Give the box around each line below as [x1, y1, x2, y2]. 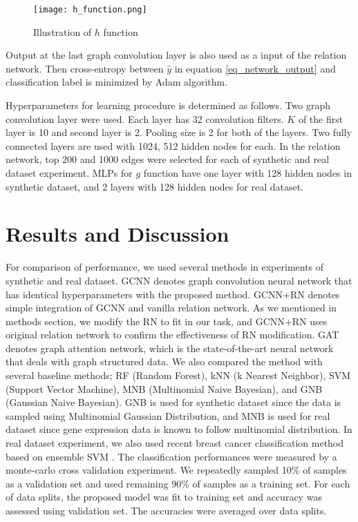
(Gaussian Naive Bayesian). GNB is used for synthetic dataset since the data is [6, 395, 341, 409]
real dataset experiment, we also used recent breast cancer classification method [6, 436, 344, 450]
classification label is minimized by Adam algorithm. [6, 75, 228, 89]
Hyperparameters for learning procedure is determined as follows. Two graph [6, 98, 331, 113]
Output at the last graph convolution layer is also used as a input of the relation [6, 48, 347, 62]
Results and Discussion [6, 220, 229, 248]
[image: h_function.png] [33, 5, 147, 14]
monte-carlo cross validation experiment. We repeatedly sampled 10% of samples [6, 463, 347, 477]
